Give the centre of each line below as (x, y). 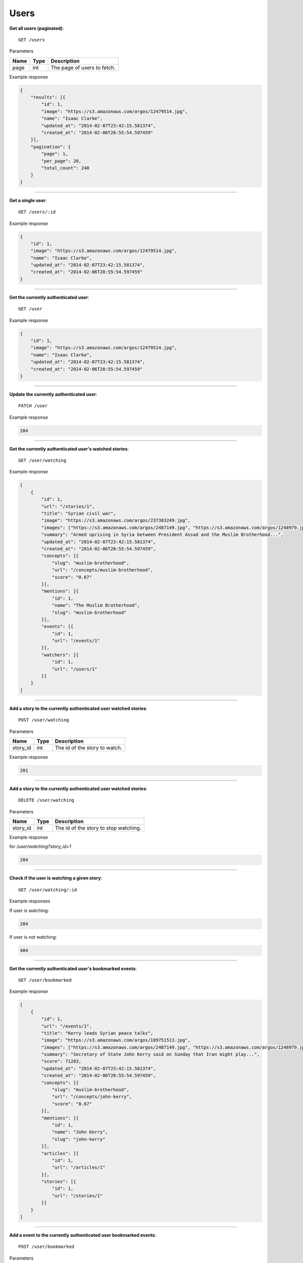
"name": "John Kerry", (80, 1132)
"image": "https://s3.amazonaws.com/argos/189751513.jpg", (116, 1040)
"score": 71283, (61, 1061)
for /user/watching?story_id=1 (40, 847)
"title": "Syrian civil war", (79, 514)
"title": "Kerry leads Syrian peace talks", (97, 1033)
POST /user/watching (44, 720)
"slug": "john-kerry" (79, 1139)
